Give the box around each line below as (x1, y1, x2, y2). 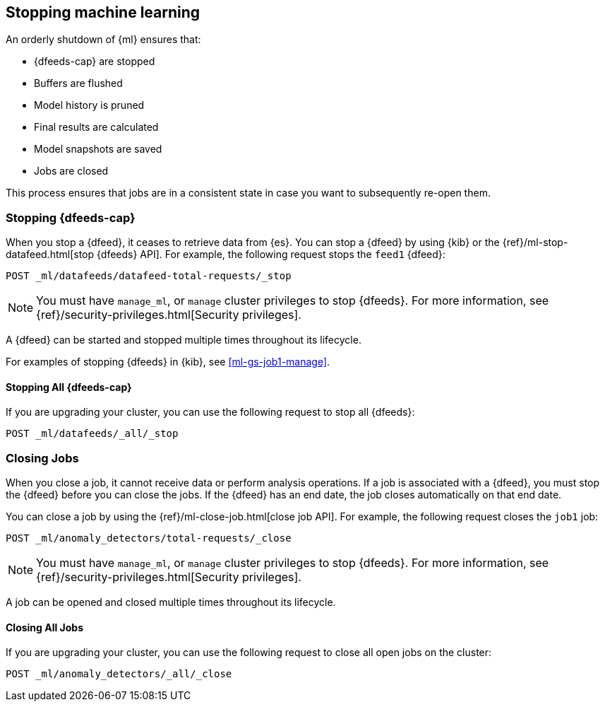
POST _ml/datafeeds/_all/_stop (6, 428, 179, 440)
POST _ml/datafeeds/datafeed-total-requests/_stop (6, 270, 292, 282)
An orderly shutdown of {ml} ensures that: (6, 33, 201, 46)
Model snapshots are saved (34, 143, 162, 156)
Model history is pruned (34, 99, 145, 112)
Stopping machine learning (6, 4, 200, 21)
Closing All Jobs (6, 621, 84, 633)
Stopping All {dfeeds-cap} (6, 380, 132, 393)
